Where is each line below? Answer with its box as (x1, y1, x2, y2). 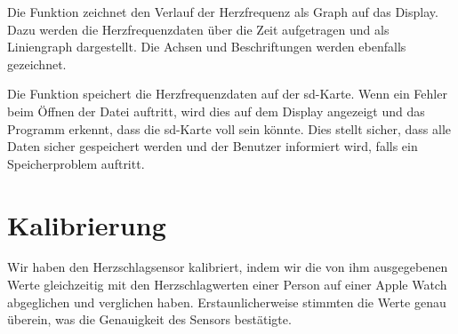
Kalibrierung (7, 206, 166, 243)
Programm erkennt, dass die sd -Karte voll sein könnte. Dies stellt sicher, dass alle (7, 119, 452, 138)
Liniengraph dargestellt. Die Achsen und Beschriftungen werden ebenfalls (7, 37, 406, 56)
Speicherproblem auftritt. (7, 154, 145, 172)
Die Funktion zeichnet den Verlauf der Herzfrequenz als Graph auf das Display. (7, 3, 438, 20)
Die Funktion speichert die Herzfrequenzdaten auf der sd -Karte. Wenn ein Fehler (7, 84, 447, 103)
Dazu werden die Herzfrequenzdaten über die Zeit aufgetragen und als (7, 20, 390, 38)
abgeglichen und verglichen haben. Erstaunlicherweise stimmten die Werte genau (7, 292, 446, 311)
